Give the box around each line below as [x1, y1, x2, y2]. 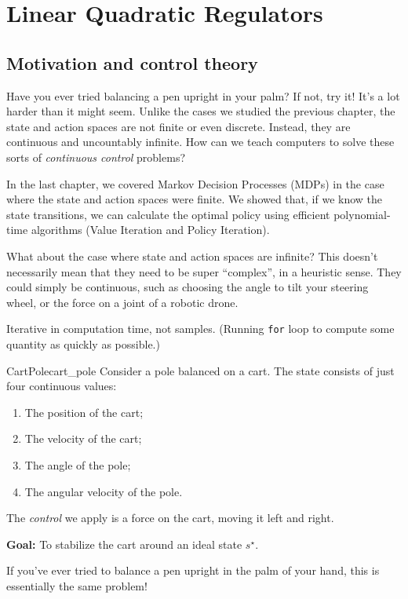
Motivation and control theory [6, 50, 258, 75]
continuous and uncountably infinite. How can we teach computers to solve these [6, 133, 395, 150]
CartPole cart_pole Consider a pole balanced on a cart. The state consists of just [6, 362, 395, 378]
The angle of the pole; [24, 456, 131, 473]
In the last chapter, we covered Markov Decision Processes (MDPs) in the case [6, 175, 384, 192]
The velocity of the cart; [24, 430, 142, 447]
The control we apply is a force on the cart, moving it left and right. [6, 510, 334, 526]
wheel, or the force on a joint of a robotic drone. [6, 294, 239, 310]
